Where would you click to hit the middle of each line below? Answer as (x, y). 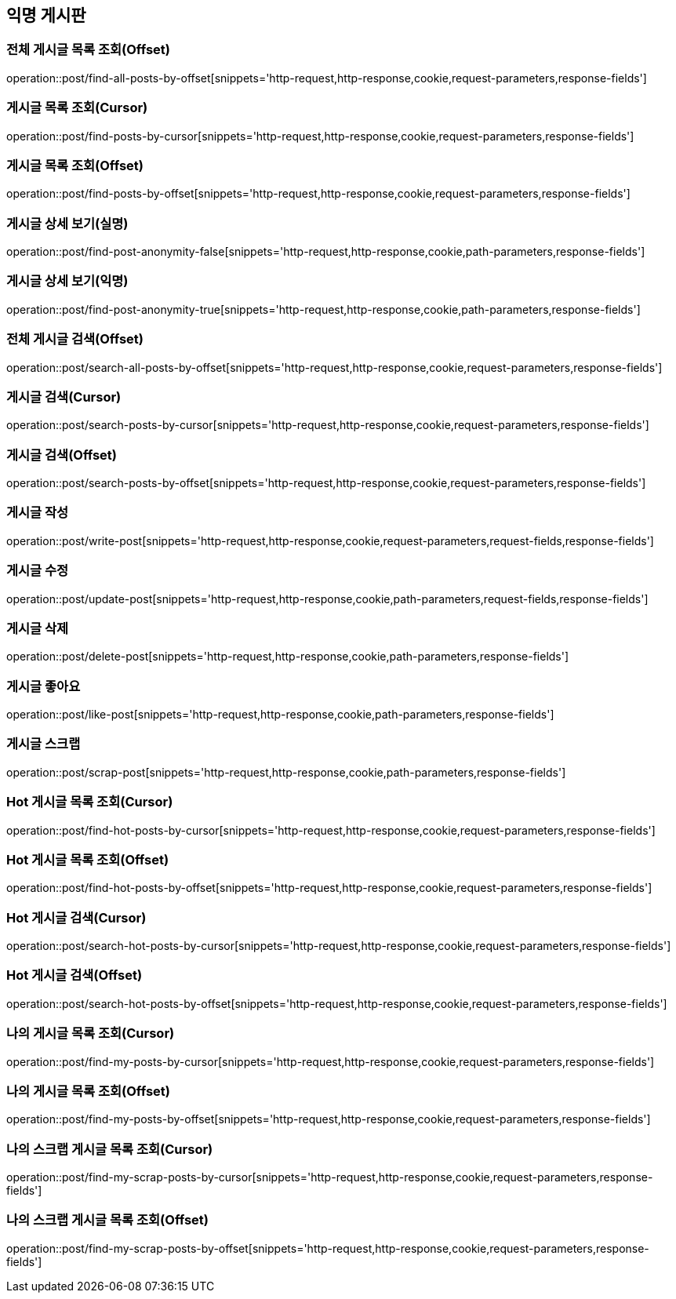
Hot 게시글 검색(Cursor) (76, 917)
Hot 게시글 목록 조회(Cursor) (90, 802)
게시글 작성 (38, 513)
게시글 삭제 (38, 628)
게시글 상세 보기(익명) (67, 281)
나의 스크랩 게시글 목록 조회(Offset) (107, 1220)
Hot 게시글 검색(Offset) (75, 975)
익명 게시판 (46, 15)
